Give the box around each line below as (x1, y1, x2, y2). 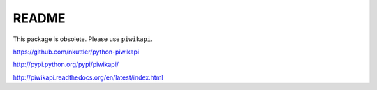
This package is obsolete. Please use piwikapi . (13, 35, 153, 43)
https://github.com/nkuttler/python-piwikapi (13, 47, 140, 56)
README (13, 10, 66, 26)
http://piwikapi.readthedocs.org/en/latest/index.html (13, 73, 163, 82)
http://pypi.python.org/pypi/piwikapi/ (13, 60, 119, 69)
